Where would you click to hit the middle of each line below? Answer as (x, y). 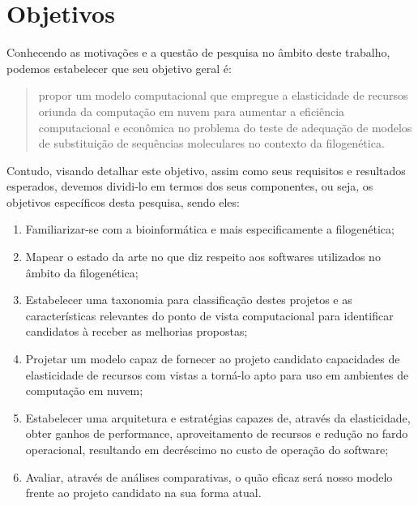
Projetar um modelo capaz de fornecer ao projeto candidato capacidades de (213, 359)
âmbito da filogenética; (82, 272)
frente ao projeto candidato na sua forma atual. (143, 493)
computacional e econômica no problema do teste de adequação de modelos (225, 127)
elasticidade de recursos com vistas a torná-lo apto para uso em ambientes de (217, 374)
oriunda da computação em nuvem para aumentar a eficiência (192, 111)
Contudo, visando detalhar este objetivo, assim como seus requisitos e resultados (206, 170)
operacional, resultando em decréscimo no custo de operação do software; (207, 449)
